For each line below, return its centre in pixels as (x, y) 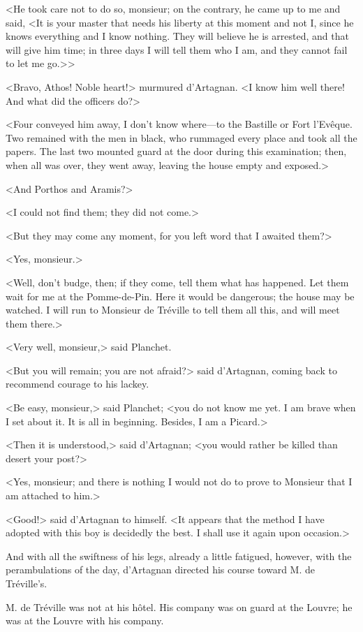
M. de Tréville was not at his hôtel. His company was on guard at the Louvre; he (179, 607)
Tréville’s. (27, 583)
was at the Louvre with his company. (85, 620)
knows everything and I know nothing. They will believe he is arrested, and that (177, 36)
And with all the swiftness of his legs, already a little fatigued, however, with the (179, 556)
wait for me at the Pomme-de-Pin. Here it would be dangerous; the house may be (180, 296)
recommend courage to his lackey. (77, 384)
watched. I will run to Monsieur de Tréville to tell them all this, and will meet (173, 310)
